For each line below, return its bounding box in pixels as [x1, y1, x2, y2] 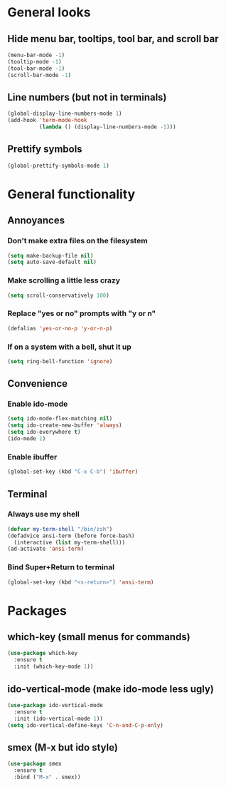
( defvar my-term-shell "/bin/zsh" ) [7, 525, 113, 532]
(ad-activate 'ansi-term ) [7, 545, 84, 553]
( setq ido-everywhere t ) [7, 429, 81, 436]
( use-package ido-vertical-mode [7, 701, 103, 709]
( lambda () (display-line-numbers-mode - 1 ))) [38, 123, 176, 131]
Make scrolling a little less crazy [7, 275, 121, 285]
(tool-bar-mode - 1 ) [7, 65, 65, 72]
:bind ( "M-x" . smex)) [14, 773, 81, 781]
